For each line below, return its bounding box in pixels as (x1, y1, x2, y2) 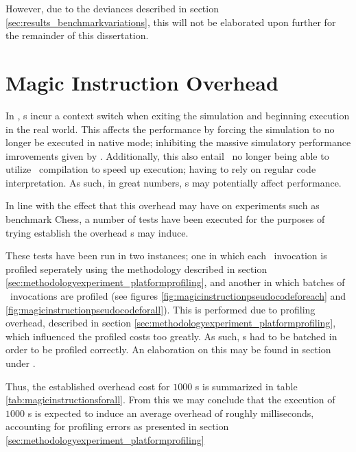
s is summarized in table (195, 379, 298, 393)
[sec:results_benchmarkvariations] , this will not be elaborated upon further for (5, 14, 336, 29)
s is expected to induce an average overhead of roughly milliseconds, (27, 405, 314, 420)
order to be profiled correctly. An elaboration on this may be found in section (5, 342, 331, 357)
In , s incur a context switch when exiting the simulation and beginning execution (5, 108, 350, 122)
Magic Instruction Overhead (5, 68, 278, 96)
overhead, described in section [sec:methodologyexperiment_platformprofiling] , (5, 316, 336, 330)
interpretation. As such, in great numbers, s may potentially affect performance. (5, 175, 342, 189)
